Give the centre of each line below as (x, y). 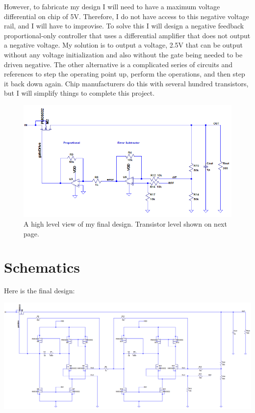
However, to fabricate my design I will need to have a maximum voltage (112, 6)
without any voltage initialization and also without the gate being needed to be (123, 54)
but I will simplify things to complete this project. (79, 93)
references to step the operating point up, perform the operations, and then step (125, 74)
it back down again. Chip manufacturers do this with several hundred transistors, (126, 83)
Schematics (42, 267)
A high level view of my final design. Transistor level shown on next (125, 223)
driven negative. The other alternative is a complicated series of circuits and (118, 64)
